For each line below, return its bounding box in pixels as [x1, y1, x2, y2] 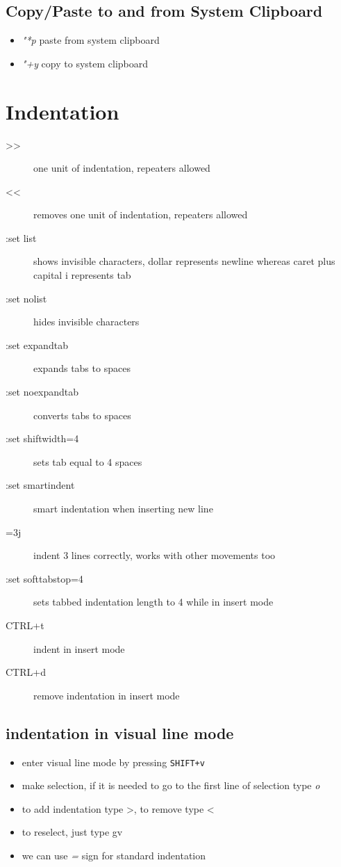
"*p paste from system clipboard [22, 33, 160, 47]
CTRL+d [6, 665, 46, 679]
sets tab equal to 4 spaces [33, 454, 142, 469]
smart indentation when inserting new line [33, 501, 213, 516]
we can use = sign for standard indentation [22, 848, 206, 862]
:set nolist [6, 291, 47, 305]
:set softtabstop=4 [6, 571, 83, 585]
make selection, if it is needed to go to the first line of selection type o [22, 778, 320, 793]
